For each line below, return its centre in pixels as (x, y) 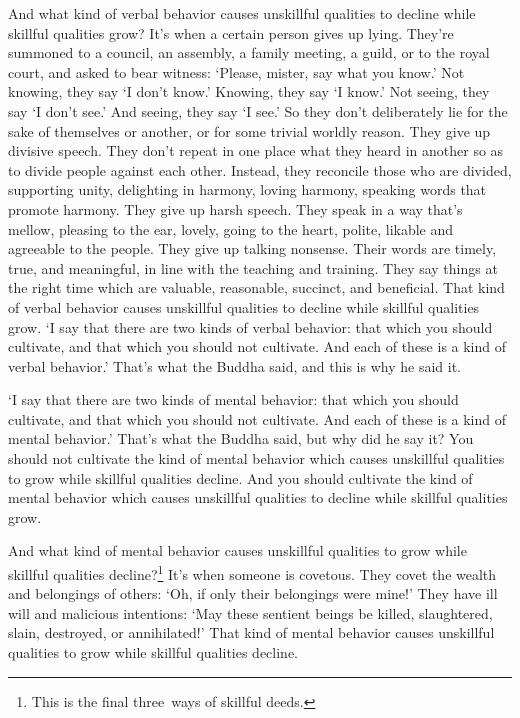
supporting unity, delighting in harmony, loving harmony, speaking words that (247, 189)
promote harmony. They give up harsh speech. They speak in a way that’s (235, 208)
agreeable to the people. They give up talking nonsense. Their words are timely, (252, 248)
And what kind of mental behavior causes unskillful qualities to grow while (237, 550)
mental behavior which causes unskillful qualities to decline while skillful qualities (258, 497)
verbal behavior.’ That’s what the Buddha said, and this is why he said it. (234, 365)
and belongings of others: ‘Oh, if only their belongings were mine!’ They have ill (253, 593)
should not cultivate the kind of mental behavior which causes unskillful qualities (256, 458)
